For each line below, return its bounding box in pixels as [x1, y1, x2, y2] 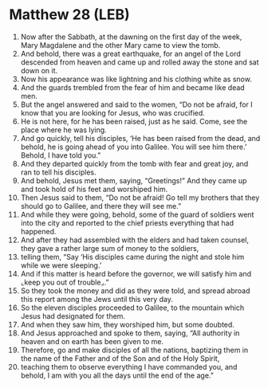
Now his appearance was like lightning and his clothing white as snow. [20, 74, 252, 84]
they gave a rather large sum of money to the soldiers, [20, 243, 199, 253]
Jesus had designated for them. [20, 311, 126, 320]
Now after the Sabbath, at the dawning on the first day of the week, [20, 32, 242, 41]
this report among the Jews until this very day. [20, 294, 174, 304]
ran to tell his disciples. [20, 167, 97, 177]
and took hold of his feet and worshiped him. [20, 184, 168, 194]
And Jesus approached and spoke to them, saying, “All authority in [20, 328, 240, 338]
